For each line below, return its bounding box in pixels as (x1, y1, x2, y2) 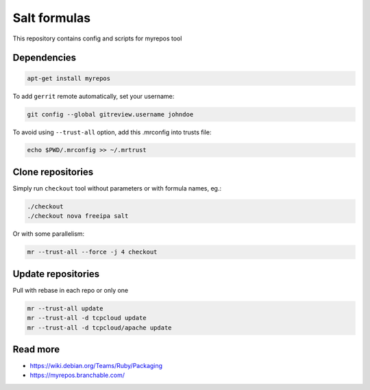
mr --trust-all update (27, 304, 103, 312)
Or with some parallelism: (12, 230, 85, 238)
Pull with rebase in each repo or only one (12, 286, 129, 294)
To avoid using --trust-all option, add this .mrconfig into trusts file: (12, 127, 212, 136)
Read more (12, 343, 60, 355)
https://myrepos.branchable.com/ (29, 371, 125, 380)
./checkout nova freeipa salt (27, 212, 129, 220)
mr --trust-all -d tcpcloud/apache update (27, 324, 172, 332)
